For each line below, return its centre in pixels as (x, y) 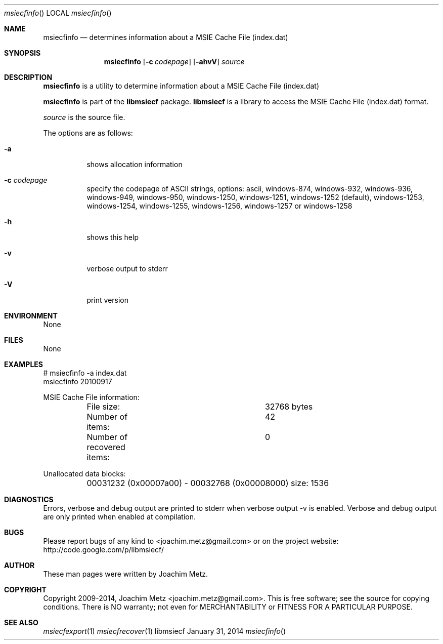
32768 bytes (289, 407)
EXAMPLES (24, 364)
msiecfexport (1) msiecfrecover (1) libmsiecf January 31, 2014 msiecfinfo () (165, 631)
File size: (103, 407)
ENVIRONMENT (31, 316)
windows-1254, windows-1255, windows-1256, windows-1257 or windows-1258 (219, 206)
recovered (106, 447)
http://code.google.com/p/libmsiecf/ (103, 550)
